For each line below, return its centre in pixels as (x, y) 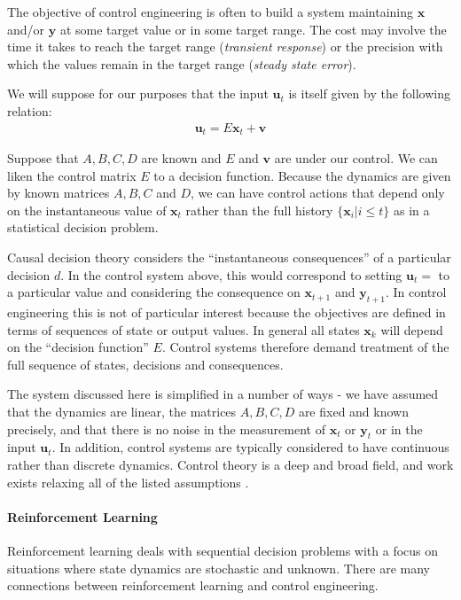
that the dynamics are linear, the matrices (122, 411)
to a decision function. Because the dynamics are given (302, 175)
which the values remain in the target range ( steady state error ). (182, 63)
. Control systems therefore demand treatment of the (305, 347)
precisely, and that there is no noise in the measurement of (166, 429)
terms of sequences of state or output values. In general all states (184, 329)
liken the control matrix (72, 175)
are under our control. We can (356, 158)
